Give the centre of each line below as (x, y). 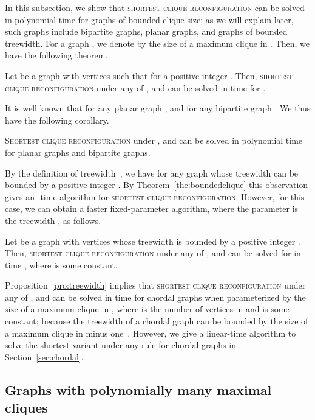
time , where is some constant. (61, 264)
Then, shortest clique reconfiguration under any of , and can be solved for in (153, 253)
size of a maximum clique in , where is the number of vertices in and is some (147, 309)
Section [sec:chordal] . (44, 356)
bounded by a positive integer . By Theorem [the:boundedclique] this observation (157, 185)
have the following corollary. (57, 120)
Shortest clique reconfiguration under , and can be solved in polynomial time (154, 140)
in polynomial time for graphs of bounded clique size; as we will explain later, (149, 19)
